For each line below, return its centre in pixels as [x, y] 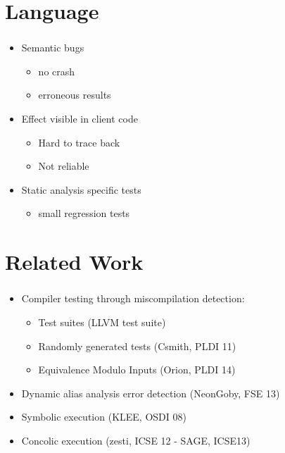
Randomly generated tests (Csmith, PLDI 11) [137, 346]
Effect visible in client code [80, 119]
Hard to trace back [79, 142]
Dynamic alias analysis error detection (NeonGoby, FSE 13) [151, 393]
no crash [57, 71]
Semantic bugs [53, 48]
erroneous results [75, 95]
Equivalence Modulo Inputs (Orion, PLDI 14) [137, 370]
